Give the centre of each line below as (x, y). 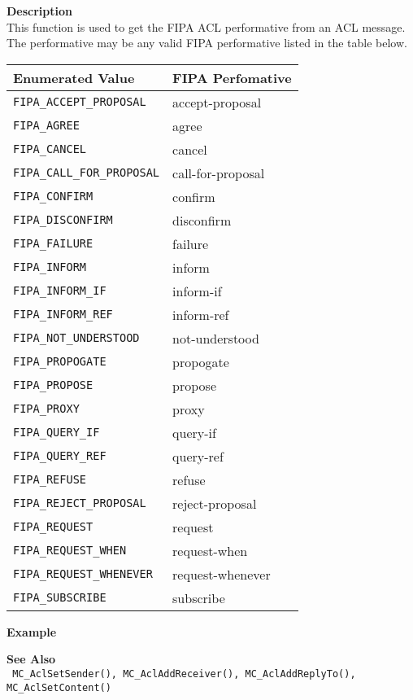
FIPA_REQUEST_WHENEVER (83, 574)
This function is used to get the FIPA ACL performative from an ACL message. (206, 26)
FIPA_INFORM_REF (63, 315)
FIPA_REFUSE (50, 480)
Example (32, 631)
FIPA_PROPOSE (53, 385)
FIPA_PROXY (46, 409)
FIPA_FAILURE (53, 244)
